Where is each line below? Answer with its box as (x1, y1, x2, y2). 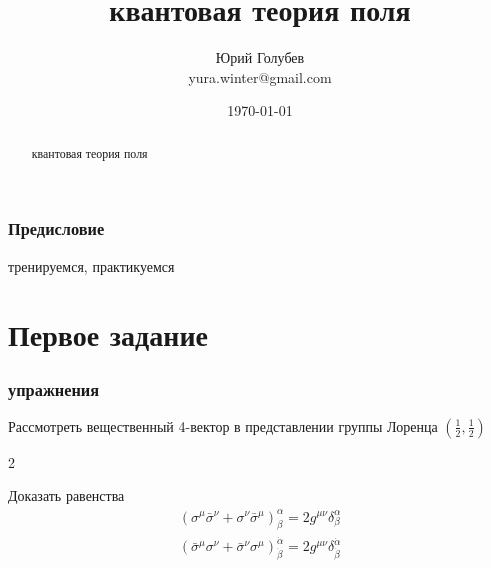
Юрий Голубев (215, 47, 305, 68)
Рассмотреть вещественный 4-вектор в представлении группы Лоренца (8, 415, 438, 436)
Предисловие (8, 216, 105, 241)
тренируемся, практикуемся (8, 255, 175, 276)
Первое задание (8, 314, 208, 355)
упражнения (8, 376, 100, 401)
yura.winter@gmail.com (188, 66, 332, 87)
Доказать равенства (8, 485, 125, 506)
